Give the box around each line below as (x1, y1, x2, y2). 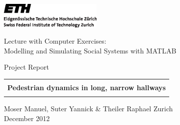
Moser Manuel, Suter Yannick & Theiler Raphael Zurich (4, 103, 173, 114)
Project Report (4, 62, 49, 72)
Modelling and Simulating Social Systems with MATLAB (4, 45, 177, 55)
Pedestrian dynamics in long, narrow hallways (7, 82, 166, 92)
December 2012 (4, 113, 50, 123)
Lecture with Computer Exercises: (4, 36, 106, 46)
